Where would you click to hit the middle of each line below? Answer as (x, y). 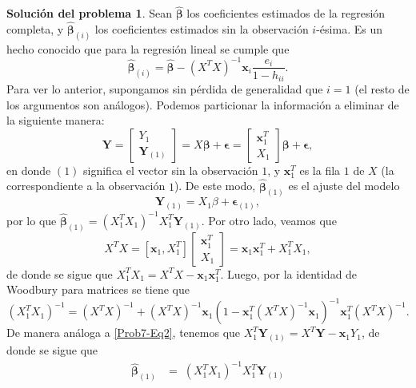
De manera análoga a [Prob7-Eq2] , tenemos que (124, 333)
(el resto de (382, 89)
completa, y (35, 29)
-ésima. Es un (349, 29)
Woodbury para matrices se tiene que (98, 289)
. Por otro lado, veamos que (269, 220)
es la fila (320, 170)
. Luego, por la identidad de (289, 273)
